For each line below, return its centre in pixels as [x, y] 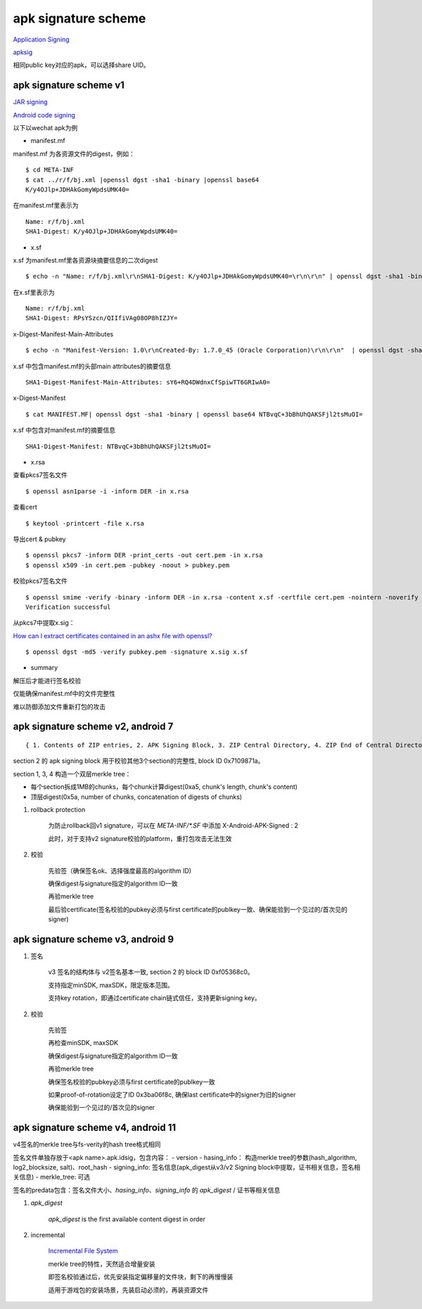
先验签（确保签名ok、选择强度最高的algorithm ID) [120, 871]
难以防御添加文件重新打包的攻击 [59, 707]
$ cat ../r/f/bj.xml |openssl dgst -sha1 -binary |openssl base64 [142, 180]
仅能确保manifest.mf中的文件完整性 [64, 694]
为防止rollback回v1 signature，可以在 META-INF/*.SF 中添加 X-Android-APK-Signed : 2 [173, 826]
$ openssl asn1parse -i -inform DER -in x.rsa [107, 491]
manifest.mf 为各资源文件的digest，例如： [74, 153]
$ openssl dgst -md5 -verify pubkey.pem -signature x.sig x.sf [137, 652]
